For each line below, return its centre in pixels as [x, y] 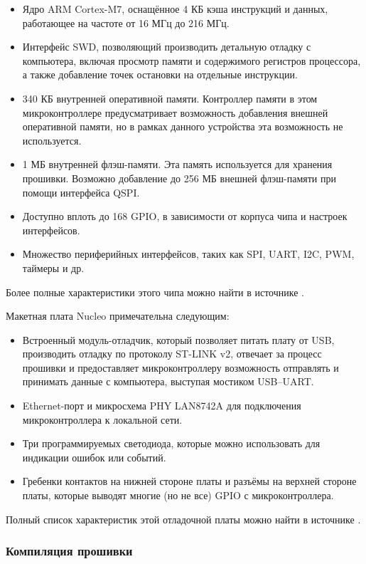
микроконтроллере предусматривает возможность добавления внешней [175, 112]
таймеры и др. [53, 267]
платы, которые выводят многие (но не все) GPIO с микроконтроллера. [178, 495]
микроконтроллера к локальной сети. [102, 419]
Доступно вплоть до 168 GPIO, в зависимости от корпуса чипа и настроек [185, 216]
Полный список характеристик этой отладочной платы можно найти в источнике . [183, 519]
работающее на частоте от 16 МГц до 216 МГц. [126, 22]
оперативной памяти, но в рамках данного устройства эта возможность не [183, 126]
